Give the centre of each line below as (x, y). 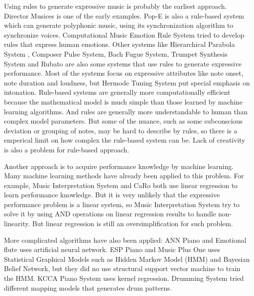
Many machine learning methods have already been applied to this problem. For (124, 176)
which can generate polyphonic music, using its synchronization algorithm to (119, 25)
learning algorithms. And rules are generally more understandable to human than (126, 111)
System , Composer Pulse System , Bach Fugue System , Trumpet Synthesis (116, 53)
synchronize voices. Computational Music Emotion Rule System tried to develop (124, 34)
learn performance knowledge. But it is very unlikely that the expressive (112, 195)
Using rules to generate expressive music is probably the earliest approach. (116, 6)
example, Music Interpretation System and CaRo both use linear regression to (121, 185)
